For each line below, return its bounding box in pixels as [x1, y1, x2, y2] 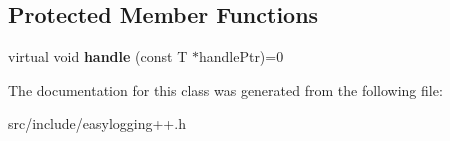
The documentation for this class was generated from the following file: [8, 79, 443, 100]
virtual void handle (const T [8, 46, 188, 67]
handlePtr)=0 [198, 46, 284, 67]
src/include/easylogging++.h [8, 113, 186, 134]
